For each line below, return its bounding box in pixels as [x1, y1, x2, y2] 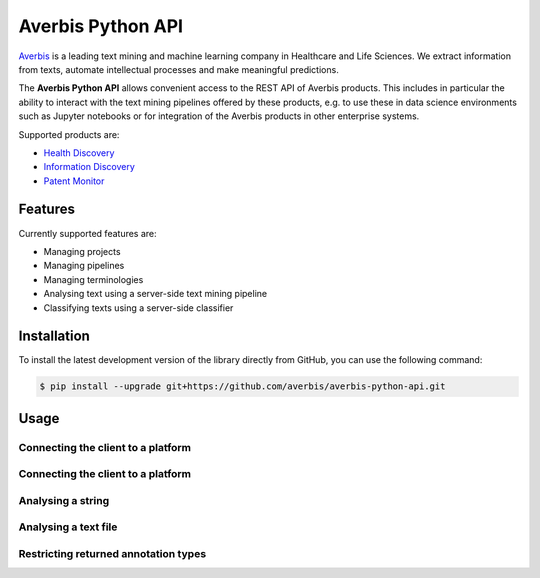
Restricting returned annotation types [18, 547, 207, 561]
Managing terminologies [43, 273, 144, 285]
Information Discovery [43, 161, 135, 173]
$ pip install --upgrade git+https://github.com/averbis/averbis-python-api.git [39, 381, 446, 392]
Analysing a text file [18, 520, 118, 534]
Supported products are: [18, 128, 120, 140]
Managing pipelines [43, 260, 125, 272]
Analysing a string [18, 493, 110, 507]
